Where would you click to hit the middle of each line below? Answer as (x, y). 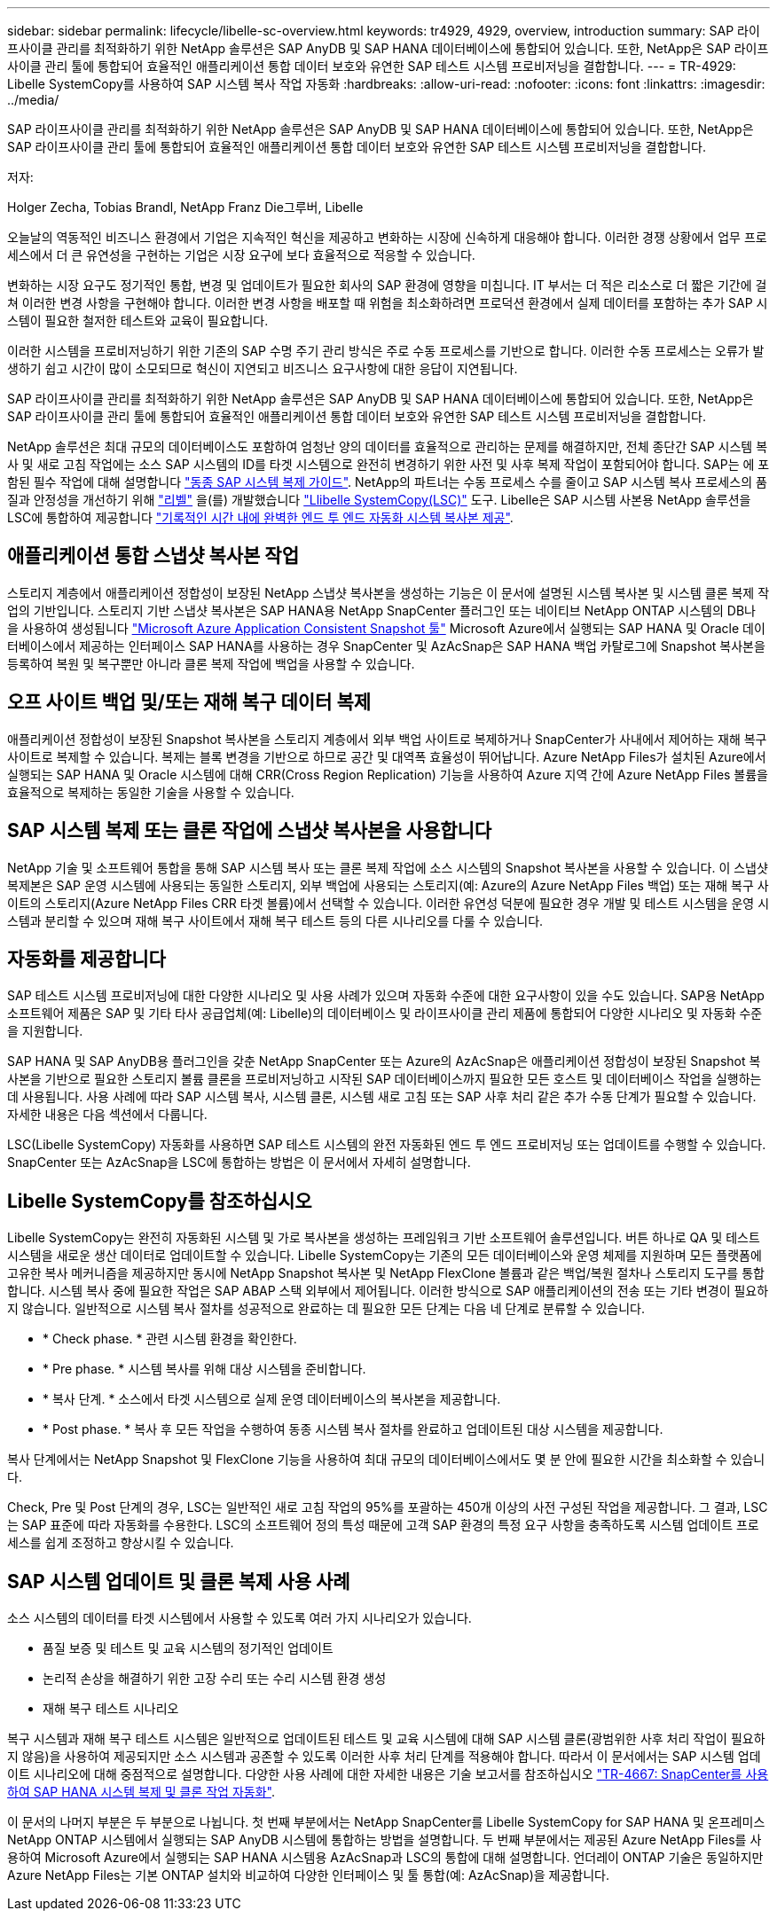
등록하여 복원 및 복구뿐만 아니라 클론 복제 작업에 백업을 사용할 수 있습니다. (211, 663)
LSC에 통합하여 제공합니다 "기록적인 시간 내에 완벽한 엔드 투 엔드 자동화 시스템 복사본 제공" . (260, 517)
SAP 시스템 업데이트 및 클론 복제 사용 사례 (179, 1581)
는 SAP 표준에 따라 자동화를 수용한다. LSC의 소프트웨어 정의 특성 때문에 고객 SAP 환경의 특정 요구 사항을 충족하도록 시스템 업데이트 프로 (383, 1525)
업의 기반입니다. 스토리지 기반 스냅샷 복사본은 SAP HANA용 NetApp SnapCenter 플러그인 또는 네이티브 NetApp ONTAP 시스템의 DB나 (381, 610)
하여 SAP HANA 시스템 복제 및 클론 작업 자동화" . (141, 1792)
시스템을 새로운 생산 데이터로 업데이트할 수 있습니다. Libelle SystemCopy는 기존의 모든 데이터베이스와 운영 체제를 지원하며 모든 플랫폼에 (385, 1256)
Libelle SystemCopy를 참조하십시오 (160, 1201)
